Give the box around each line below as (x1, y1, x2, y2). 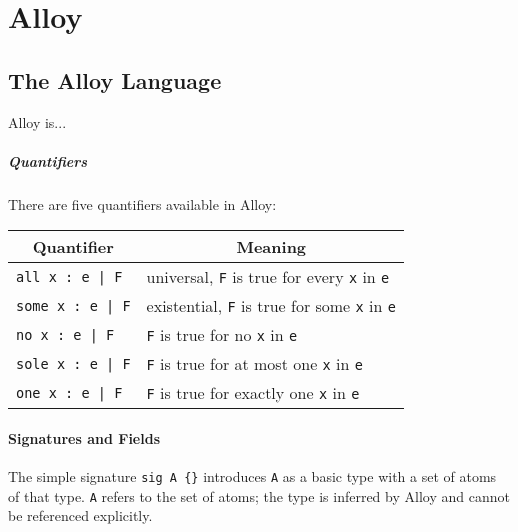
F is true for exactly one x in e (146, 381, 360, 405)
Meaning (236, 235, 307, 259)
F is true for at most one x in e (146, 352, 363, 376)
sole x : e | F (16, 355, 131, 372)
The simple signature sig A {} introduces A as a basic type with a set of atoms (8, 466, 497, 487)
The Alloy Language (8, 64, 222, 95)
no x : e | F (16, 326, 115, 343)
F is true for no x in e (146, 323, 298, 347)
